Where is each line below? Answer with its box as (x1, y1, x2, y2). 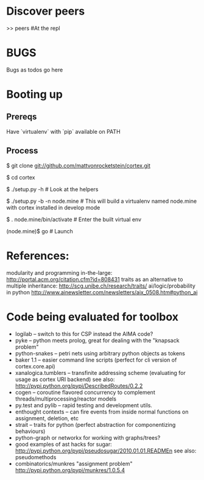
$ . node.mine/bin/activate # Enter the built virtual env (6, 216, 142, 223)
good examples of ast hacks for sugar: (15, 440, 112, 448)
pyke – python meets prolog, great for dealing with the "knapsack (15, 336, 180, 344)
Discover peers (6, 4, 85, 18)
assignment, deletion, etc (15, 414, 79, 422)
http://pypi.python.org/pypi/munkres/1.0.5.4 (15, 466, 125, 474)
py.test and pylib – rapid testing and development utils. (15, 401, 152, 409)
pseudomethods (15, 453, 57, 460)
